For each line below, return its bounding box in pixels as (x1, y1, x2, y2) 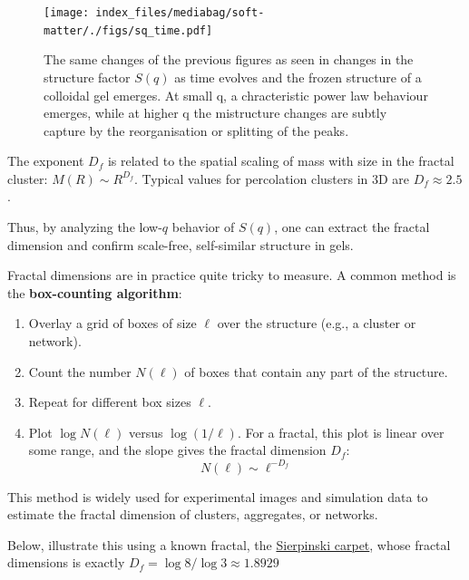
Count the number (28, 362, 132, 381)
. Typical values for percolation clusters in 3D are (133, 169, 410, 188)
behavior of (171, 217, 235, 237)
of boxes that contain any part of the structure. (184, 362, 448, 381)
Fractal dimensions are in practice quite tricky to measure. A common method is (7, 266, 456, 285)
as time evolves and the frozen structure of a (174, 67, 422, 86)
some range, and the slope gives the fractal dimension (28, 440, 327, 459)
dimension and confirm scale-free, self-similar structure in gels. (7, 235, 354, 254)
